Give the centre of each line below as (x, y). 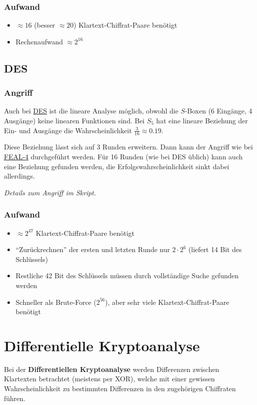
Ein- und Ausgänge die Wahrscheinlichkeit (68, 130)
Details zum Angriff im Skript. (50, 192)
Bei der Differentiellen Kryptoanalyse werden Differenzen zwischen (112, 369)
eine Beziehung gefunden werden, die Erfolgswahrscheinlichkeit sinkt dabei (117, 166)
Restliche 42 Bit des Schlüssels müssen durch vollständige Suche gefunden (127, 276)
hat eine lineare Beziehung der (202, 120)
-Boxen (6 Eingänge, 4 (219, 111)
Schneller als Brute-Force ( (56, 302)
